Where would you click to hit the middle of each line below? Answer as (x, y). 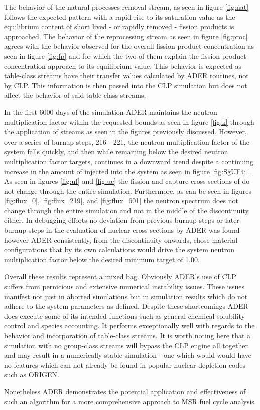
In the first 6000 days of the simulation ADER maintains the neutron (111, 112)
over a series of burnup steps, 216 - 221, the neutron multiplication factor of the (127, 141)
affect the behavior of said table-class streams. (75, 95)
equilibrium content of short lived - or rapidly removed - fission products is (119, 26)
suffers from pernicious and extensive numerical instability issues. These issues (124, 286)
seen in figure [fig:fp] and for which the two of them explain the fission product (125, 55)
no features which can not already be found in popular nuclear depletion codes (125, 365)
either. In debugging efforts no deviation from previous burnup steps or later (122, 220)
